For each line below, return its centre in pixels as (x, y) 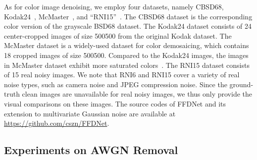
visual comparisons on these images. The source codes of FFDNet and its (115, 103)
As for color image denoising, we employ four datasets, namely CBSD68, (114, 6)
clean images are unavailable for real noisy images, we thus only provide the (137, 94)
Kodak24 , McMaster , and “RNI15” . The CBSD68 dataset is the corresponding (128, 16)
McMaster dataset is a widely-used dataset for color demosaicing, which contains (127, 45)
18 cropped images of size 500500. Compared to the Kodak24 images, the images (126, 55)
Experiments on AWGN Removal (91, 150)
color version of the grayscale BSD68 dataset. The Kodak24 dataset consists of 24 (128, 26)
